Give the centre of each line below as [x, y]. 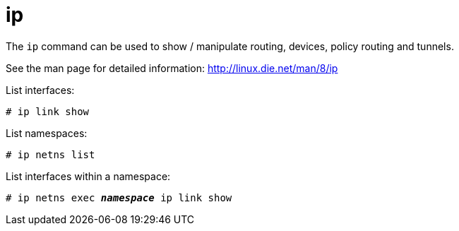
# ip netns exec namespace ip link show [119, 197]
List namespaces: [47, 133]
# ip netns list [50, 154]
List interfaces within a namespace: [88, 176]
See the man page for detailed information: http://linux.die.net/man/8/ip [172, 68]
